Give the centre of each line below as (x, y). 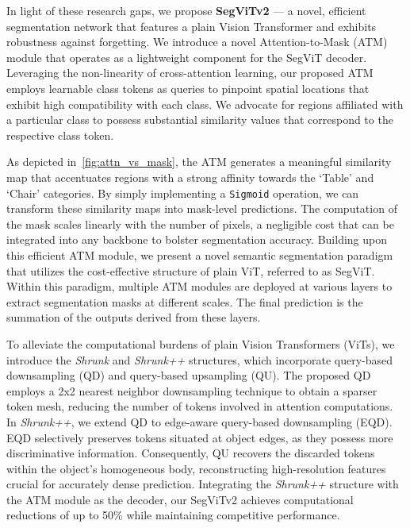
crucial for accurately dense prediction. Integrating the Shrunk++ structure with (203, 484)
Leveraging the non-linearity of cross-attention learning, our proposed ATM (190, 73)
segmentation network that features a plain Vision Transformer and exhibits (192, 26)
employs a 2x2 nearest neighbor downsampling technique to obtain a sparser (192, 390)
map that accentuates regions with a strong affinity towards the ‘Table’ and (190, 177)
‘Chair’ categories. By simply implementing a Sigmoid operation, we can (183, 193)
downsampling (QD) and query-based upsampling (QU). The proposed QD (189, 375)
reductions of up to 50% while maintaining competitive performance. (173, 515)
